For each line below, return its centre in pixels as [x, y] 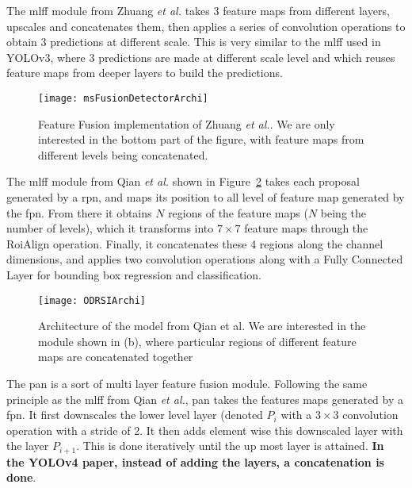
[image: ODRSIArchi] [92, 300]
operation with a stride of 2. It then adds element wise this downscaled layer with [205, 430]
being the [343, 212]
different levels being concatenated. [123, 154]
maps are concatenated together [116, 357]
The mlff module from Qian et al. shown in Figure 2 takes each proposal [183, 181]
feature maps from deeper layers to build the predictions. [145, 73]
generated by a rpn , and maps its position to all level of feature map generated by [206, 197]
